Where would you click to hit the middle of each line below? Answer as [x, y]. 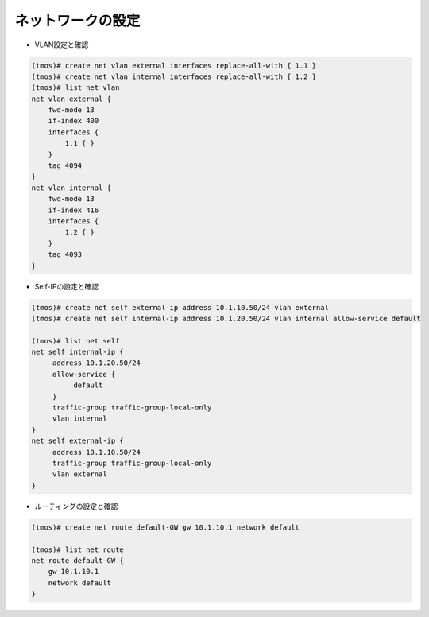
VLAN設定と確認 [62, 45]
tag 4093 [65, 255]
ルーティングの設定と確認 [76, 506]
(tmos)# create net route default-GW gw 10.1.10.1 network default [166, 527]
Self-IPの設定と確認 [67, 286]
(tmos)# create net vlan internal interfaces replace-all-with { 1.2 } [174, 76]
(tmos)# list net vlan [75, 88]
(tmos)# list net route [78, 549]
